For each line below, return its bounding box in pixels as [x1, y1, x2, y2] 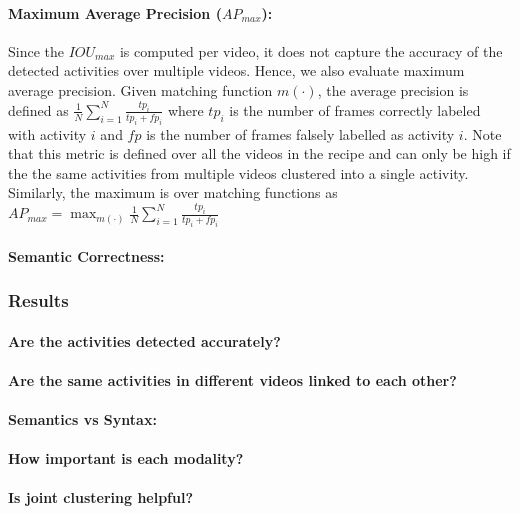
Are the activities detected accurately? [8, 330, 281, 351]
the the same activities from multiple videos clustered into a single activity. [8, 162, 469, 183]
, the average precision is [317, 79, 469, 100]
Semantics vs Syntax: [8, 409, 157, 430]
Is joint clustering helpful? [8, 487, 194, 508]
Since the [8, 40, 64, 61]
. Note [463, 123, 502, 144]
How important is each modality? [8, 448, 244, 469]
